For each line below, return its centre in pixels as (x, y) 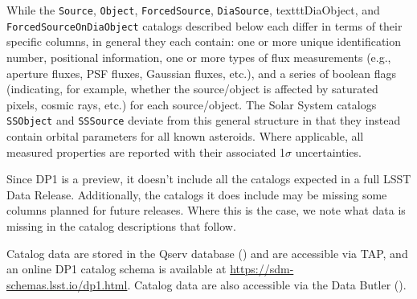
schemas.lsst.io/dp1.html (67, 284)
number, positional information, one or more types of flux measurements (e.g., (199, 57)
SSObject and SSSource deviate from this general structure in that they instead (204, 120)
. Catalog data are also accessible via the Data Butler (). (267, 284)
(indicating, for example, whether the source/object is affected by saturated (192, 89)
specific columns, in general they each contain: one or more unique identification (204, 41)
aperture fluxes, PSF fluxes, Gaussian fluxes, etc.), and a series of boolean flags (202, 73)
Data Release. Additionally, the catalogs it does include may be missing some (197, 194)
